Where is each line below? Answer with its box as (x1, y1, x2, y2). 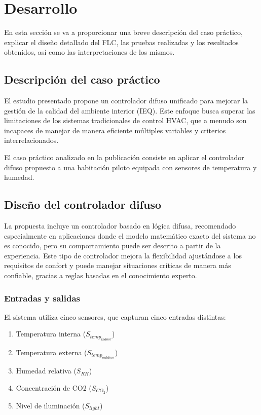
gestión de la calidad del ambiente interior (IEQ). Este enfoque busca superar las (4, 105, 255, 116)
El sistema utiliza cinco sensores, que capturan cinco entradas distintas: (4, 311, 226, 322)
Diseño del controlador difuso (4, 197, 162, 212)
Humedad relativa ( (16, 365, 77, 376)
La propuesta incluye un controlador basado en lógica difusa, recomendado (4, 220, 236, 231)
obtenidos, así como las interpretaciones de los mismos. (4, 47, 175, 57)
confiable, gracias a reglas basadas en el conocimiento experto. (4, 270, 197, 281)
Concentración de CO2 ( (16, 382, 92, 393)
